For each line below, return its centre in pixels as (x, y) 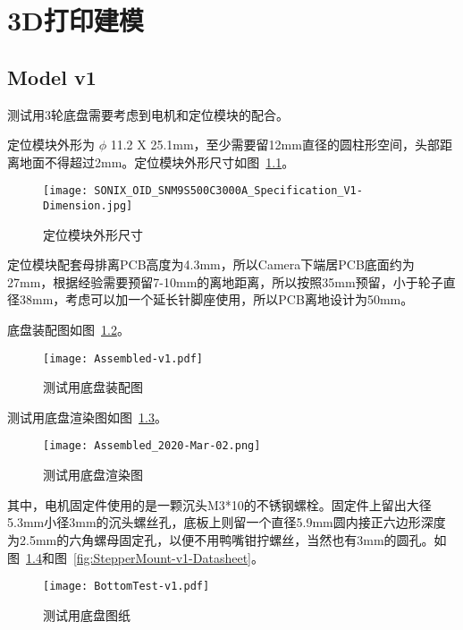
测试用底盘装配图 (93, 387)
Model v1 (52, 77)
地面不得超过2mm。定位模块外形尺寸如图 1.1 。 (157, 162)
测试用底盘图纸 (87, 614)
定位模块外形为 (51, 145)
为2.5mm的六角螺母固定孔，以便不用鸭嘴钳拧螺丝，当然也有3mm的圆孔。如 (227, 539)
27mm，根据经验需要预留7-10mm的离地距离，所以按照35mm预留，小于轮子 (225, 281)
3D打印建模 (76, 20)
